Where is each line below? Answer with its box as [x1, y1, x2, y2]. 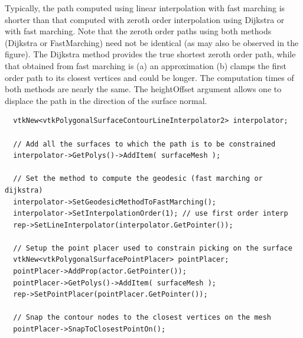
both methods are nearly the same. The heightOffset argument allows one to [5, 83, 282, 95]
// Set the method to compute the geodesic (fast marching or [13, 174, 263, 183]
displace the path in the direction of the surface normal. [5, 94, 207, 106]
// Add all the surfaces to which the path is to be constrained [13, 139, 276, 148]
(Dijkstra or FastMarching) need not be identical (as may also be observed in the [5, 36, 299, 48]
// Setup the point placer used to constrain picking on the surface [13, 243, 292, 252]
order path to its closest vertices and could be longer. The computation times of [5, 71, 294, 83]
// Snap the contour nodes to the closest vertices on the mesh [13, 313, 272, 322]
